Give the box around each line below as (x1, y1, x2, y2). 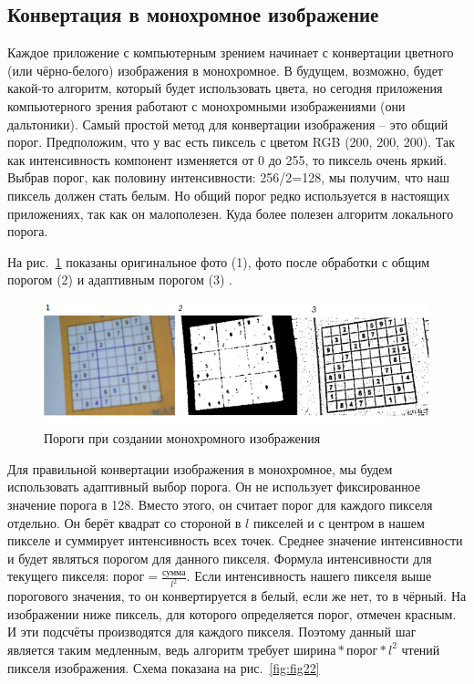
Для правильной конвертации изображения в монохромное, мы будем (7, 459, 393, 478)
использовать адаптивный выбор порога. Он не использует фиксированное (7, 477, 421, 496)
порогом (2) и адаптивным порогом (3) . (7, 270, 232, 289)
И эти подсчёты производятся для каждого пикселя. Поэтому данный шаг (7, 622, 417, 641)
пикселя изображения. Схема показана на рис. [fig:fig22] (7, 658, 320, 677)
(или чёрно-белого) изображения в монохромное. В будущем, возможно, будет (7, 60, 443, 79)
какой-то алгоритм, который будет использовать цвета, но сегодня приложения (7, 78, 443, 98)
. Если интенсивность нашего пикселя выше (186, 566, 432, 586)
